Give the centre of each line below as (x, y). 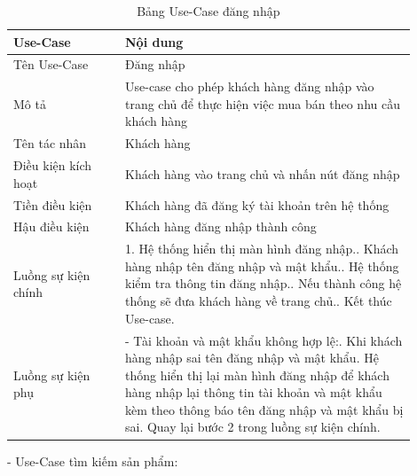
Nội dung (154, 41)
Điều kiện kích (53, 165)
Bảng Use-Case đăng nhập (208, 11)
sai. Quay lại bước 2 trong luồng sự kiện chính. (252, 427)
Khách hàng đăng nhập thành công (220, 226)
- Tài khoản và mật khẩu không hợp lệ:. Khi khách (264, 340)
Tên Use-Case (51, 64)
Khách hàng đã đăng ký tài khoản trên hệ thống (257, 204)
